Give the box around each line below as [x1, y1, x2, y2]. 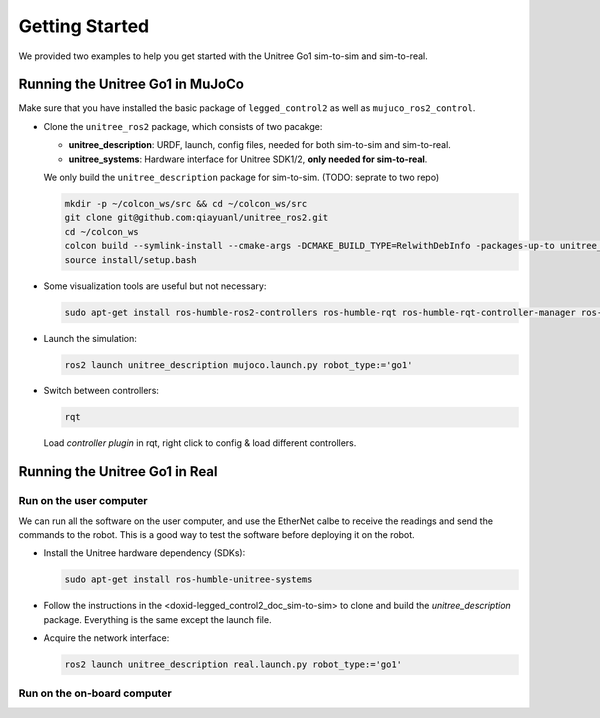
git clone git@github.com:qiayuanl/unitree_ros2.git [64, 212, 329, 224]
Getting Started [18, 15, 150, 37]
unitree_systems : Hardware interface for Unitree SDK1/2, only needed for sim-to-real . [68, 153, 428, 165]
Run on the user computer [18, 494, 148, 508]
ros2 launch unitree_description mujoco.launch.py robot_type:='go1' [64, 359, 413, 370]
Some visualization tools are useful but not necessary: [43, 280, 267, 292]
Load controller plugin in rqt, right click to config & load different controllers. [43, 437, 357, 449]
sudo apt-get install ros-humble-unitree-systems [64, 574, 313, 585]
